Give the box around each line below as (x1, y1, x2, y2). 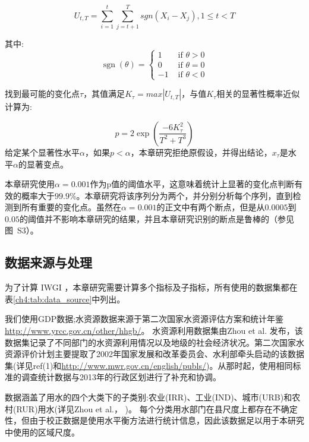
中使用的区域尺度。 (5, 425, 80, 438)
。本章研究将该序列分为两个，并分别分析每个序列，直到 (76, 189, 293, 201)
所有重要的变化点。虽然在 (21, 201, 121, 213)
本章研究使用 (5, 178, 55, 190)
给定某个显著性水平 (5, 146, 80, 158)
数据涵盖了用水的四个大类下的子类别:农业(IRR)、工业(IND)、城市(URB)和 (5, 391, 292, 403)
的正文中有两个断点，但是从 (156, 201, 265, 213)
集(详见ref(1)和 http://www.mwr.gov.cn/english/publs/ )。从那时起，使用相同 (5, 359, 293, 371)
